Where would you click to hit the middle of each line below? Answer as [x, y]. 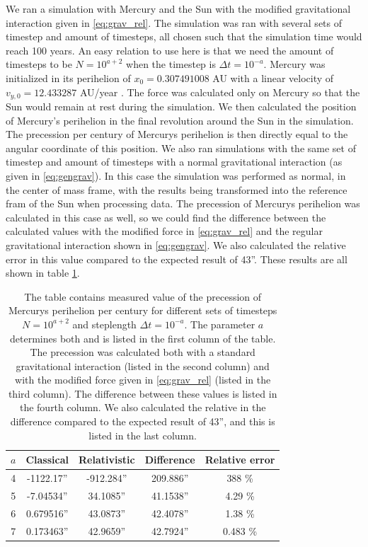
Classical [47, 460]
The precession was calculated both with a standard [143, 352]
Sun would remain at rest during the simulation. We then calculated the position [181, 106]
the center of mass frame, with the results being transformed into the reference [177, 189]
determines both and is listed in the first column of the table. [143, 338]
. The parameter [220, 324]
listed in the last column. [143, 435]
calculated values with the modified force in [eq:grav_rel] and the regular [164, 231]
